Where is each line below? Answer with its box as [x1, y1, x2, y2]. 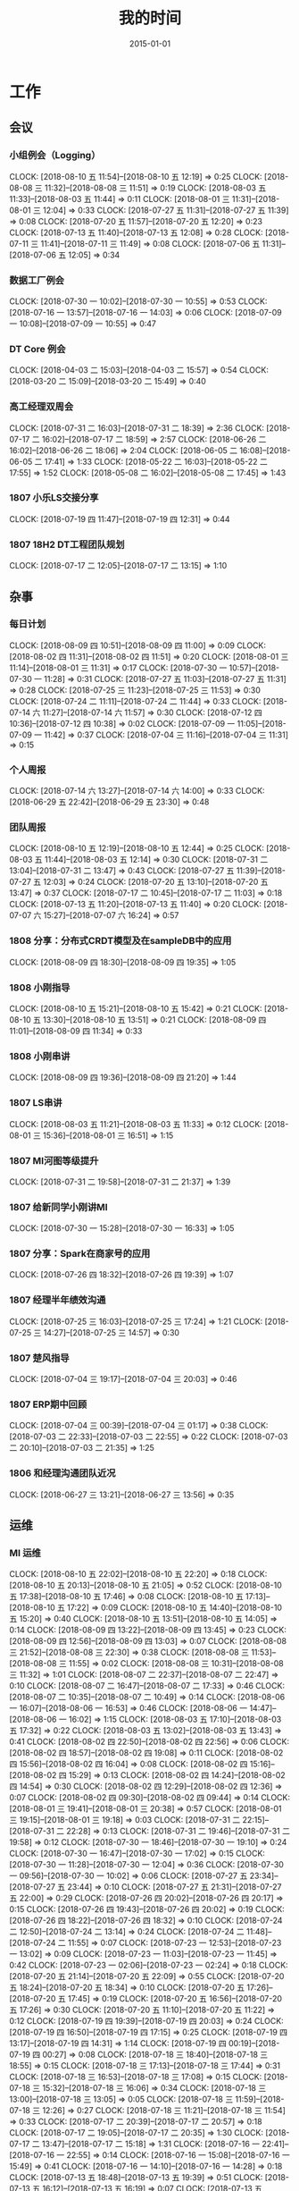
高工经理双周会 [9, 400, 74, 413]
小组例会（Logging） [9, 149, 101, 162]
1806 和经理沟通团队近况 [9, 1467, 116, 1479]
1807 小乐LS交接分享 [9, 492, 99, 504]
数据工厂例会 [9, 274, 65, 286]
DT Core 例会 [9, 342, 66, 355]
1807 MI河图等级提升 [9, 1154, 99, 1167]
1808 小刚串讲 [9, 1049, 71, 1062]
